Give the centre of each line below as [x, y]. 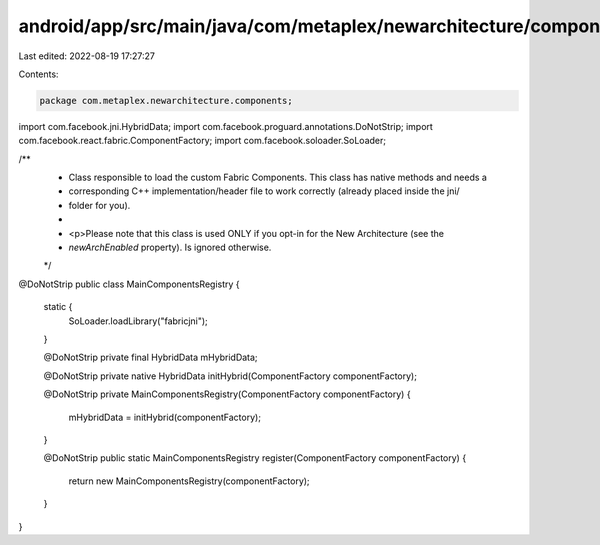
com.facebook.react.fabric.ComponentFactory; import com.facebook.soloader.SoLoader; [202, 141]
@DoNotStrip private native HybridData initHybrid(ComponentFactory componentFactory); [230, 376]
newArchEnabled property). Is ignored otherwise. [170, 247]
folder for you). [99, 205]
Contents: [38, 74]
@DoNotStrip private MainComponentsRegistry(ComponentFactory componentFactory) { [227, 394]
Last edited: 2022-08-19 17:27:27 [86, 56]
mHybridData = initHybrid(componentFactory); [165, 417]
